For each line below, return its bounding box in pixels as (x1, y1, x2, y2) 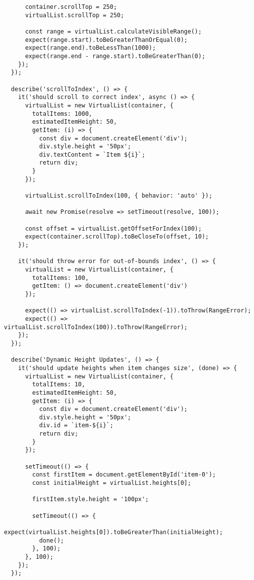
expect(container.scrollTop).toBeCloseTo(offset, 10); (25, 233, 209, 240)
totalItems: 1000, (32, 110, 92, 117)
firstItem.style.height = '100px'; (32, 496, 149, 503)
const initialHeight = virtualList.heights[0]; (32, 479, 191, 487)
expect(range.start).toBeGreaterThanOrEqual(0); (25, 36, 188, 43)
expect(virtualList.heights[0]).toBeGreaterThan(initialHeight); (4, 529, 223, 536)
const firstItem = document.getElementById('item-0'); (32, 471, 216, 478)
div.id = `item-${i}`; (39, 422, 113, 429)
